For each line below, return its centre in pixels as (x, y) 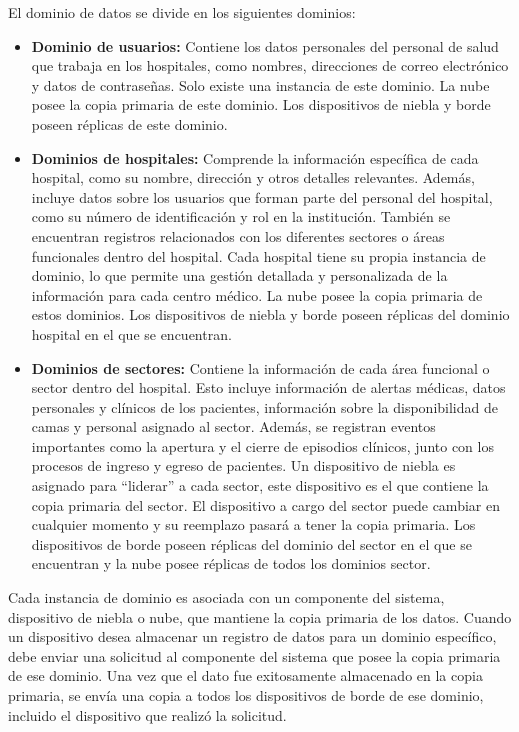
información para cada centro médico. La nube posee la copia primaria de (257, 294)
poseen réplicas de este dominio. (129, 123)
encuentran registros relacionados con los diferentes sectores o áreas (238, 235)
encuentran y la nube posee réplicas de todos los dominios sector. (231, 563)
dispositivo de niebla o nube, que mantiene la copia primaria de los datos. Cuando (260, 616)
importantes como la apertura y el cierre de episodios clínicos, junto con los (262, 445)
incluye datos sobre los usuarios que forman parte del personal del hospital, (262, 196)
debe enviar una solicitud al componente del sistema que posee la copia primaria (254, 655)
